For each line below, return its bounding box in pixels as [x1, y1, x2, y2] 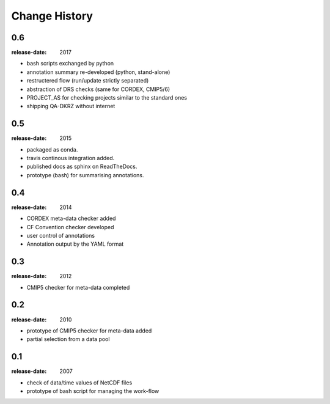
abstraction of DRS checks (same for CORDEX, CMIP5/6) [26, 86, 170, 93]
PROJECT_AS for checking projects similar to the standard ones [26, 94, 188, 101]
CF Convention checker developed [26, 223, 114, 230]
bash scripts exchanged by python [26, 60, 114, 67]
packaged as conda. [26, 145, 78, 153]
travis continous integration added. [26, 155, 115, 162]
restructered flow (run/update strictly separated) [26, 77, 149, 84]
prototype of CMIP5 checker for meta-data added [26, 327, 152, 334]
